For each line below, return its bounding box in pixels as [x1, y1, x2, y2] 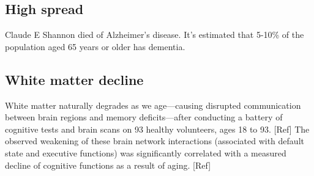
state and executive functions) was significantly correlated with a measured [5, 146, 286, 159]
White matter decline [5, 70, 144, 89]
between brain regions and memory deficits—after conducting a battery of [5, 111, 283, 123]
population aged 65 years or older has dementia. [5, 40, 185, 53]
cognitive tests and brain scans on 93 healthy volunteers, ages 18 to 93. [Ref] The [5, 122, 310, 135]
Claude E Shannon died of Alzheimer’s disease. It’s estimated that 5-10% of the [5, 28, 304, 41]
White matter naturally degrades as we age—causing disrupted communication [5, 98, 301, 111]
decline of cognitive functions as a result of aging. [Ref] [5, 158, 211, 171]
